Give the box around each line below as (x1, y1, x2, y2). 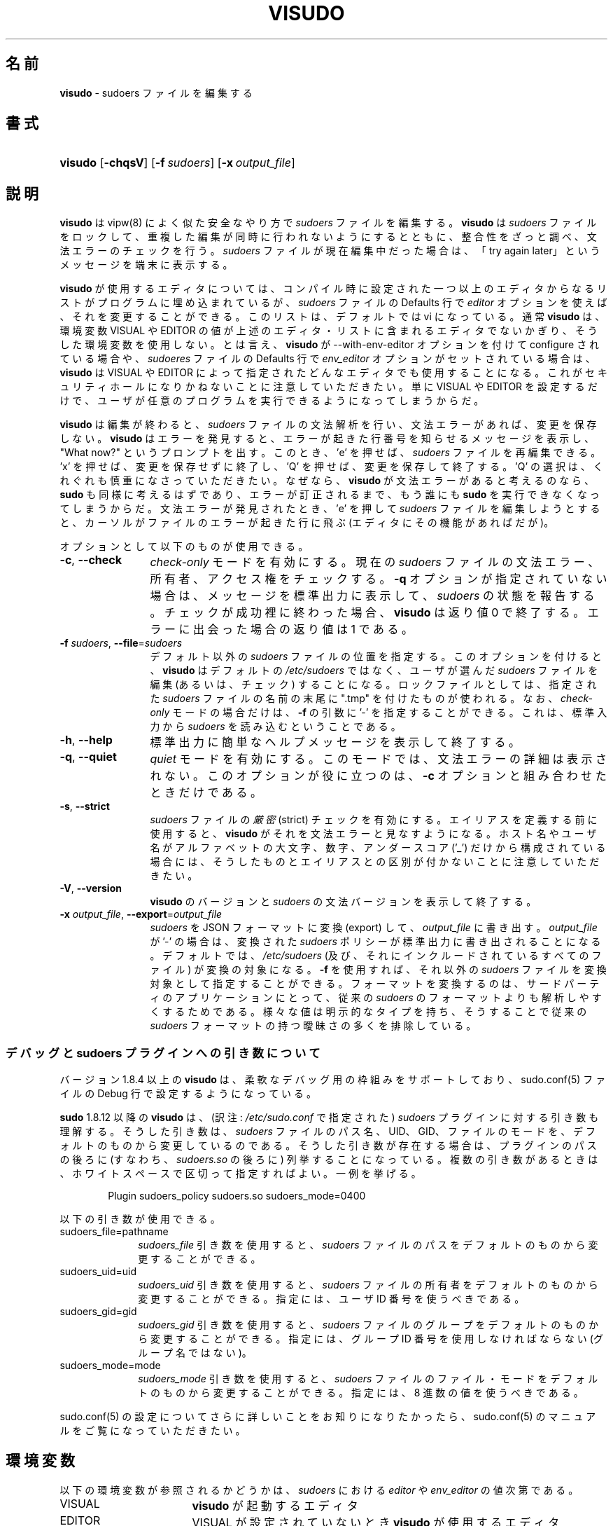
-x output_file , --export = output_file (59, 908, 223, 921)
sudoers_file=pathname (59, 1225, 169, 1238)
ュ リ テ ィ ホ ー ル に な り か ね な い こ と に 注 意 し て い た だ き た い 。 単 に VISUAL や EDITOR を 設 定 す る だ (59, 380, 598, 393)
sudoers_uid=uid (59, 1265, 136, 1278)
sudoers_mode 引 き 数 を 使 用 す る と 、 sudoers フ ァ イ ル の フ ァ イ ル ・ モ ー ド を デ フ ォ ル (138, 1373, 598, 1385)
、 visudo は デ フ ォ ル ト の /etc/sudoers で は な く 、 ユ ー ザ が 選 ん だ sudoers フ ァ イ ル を (150, 664, 598, 677)
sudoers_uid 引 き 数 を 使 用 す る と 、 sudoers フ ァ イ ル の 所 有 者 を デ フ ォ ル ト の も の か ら (138, 1279, 598, 1291)
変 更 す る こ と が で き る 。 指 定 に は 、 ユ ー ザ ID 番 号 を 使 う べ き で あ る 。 (138, 1293, 525, 1305)
